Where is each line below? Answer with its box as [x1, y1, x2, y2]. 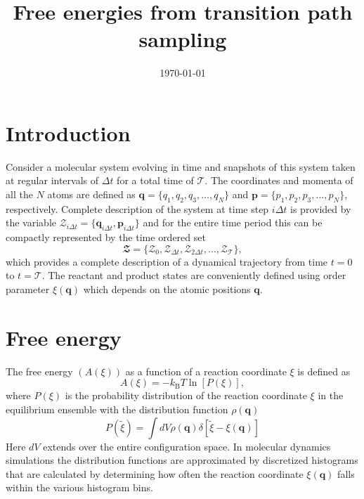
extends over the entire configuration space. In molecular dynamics [43, 439, 331, 453]
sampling [138, 25, 227, 53]
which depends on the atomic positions [83, 282, 251, 296]
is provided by [290, 201, 351, 216]
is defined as [297, 363, 351, 378]
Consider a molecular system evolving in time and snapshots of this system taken [6, 159, 356, 174]
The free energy [6, 363, 73, 378]
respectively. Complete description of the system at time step [6, 201, 269, 216]
